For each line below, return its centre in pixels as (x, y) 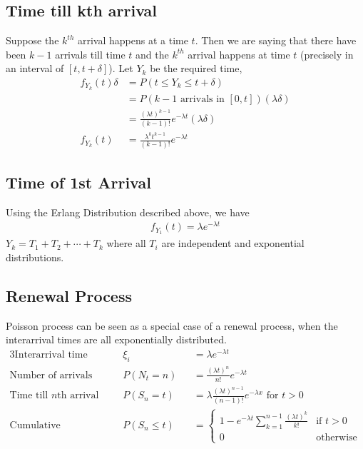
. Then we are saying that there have (276, 40)
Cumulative (35, 425)
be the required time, (196, 68)
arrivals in (202, 99)
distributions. (35, 257)
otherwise (337, 437)
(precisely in (327, 54)
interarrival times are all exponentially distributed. (116, 339)
